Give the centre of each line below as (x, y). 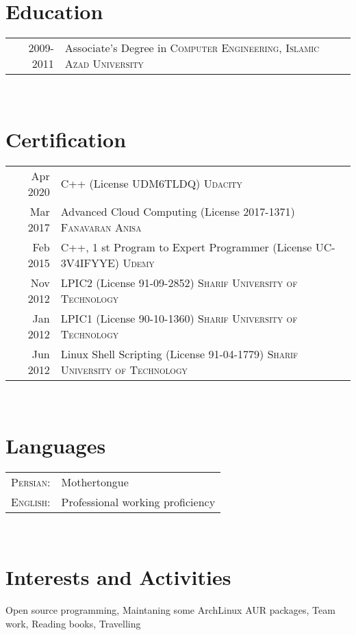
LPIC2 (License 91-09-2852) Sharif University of (179, 282)
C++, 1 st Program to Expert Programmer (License (186, 247)
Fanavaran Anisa (101, 227)
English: (31, 501)
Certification (66, 139)
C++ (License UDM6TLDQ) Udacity (151, 184)
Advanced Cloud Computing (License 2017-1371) (178, 211)
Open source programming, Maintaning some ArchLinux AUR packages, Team (170, 610)
